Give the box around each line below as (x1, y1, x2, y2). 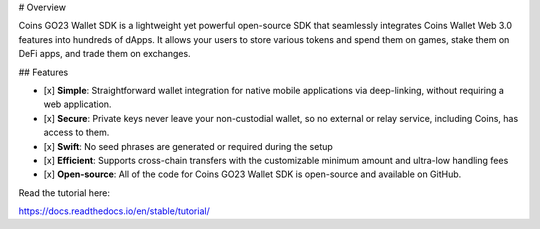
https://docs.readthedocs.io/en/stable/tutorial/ (18, 205, 210, 217)
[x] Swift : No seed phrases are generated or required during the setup (43, 140, 334, 152)
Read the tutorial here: (18, 186, 110, 199)
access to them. (43, 126, 110, 139)
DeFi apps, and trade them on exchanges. (18, 48, 191, 60)
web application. (43, 98, 112, 110)
